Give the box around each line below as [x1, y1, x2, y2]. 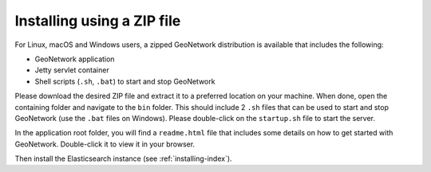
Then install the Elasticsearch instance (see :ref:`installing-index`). [14, 154, 232, 163]
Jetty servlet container [34, 65, 109, 75]
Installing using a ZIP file [14, 12, 181, 29]
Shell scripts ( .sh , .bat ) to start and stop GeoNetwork [34, 76, 215, 86]
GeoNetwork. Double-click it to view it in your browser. [14, 139, 196, 149]
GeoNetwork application [34, 54, 115, 64]
